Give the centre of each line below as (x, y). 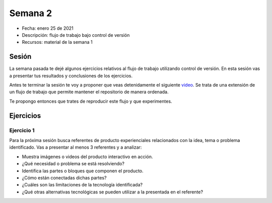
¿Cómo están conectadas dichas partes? (64, 178)
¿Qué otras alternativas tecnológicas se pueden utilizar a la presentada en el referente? (113, 192)
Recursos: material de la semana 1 (57, 42)
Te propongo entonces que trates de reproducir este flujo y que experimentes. (91, 101)
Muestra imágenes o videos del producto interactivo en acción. (87, 157)
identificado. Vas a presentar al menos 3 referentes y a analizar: (76, 147)
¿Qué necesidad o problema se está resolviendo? (73, 164)
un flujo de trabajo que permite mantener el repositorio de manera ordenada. (89, 92)
